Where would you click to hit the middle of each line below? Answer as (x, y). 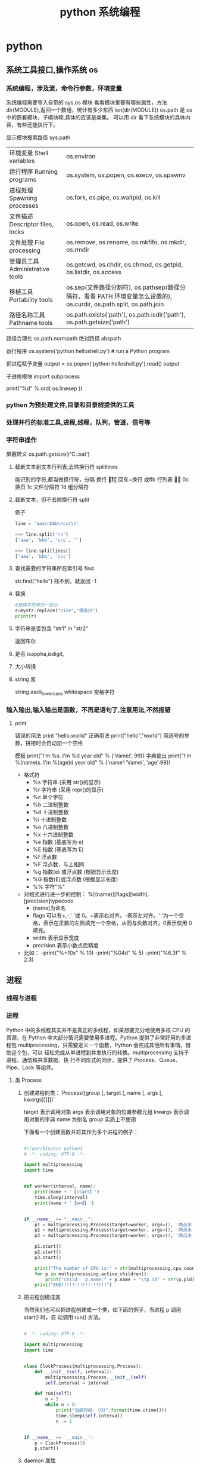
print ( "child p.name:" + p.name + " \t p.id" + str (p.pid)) (121, 1279)
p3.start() (48, 1257)
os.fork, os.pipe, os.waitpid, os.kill (113, 197)
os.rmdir (78, 250)
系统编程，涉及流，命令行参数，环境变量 (64, 88)
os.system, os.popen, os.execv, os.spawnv (126, 175)
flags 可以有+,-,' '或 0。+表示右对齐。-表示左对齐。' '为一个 (106, 916)
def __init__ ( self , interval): (73, 1371)
